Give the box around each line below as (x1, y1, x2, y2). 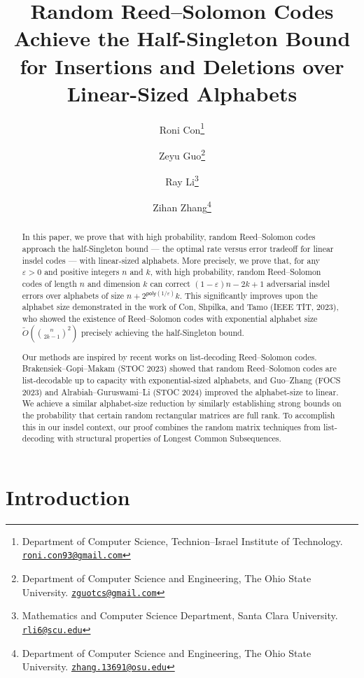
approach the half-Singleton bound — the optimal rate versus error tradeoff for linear (22, 243, 334, 255)
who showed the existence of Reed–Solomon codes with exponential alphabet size (22, 313, 318, 325)
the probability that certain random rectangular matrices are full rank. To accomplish (22, 409, 335, 421)
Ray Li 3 (165, 172, 199, 188)
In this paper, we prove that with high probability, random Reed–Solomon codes (22, 231, 316, 243)
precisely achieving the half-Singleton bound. (80, 326, 244, 338)
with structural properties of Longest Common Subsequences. (57, 432, 281, 444)
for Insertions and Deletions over (20, 51, 344, 80)
